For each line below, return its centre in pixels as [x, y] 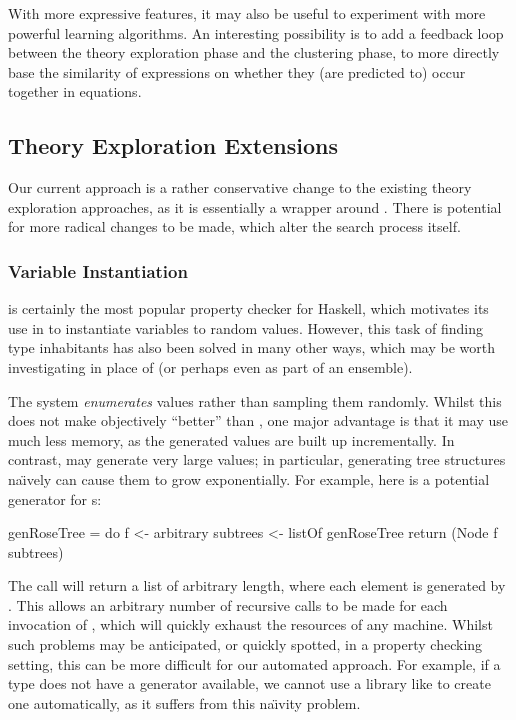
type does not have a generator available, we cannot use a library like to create [249, 683]
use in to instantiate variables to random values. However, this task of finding [246, 327]
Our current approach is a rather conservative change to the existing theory [240, 187]
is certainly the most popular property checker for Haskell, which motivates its [248, 308]
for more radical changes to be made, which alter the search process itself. [234, 226]
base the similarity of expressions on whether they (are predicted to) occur [237, 71]
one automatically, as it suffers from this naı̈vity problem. [184, 702]
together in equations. [75, 91]
